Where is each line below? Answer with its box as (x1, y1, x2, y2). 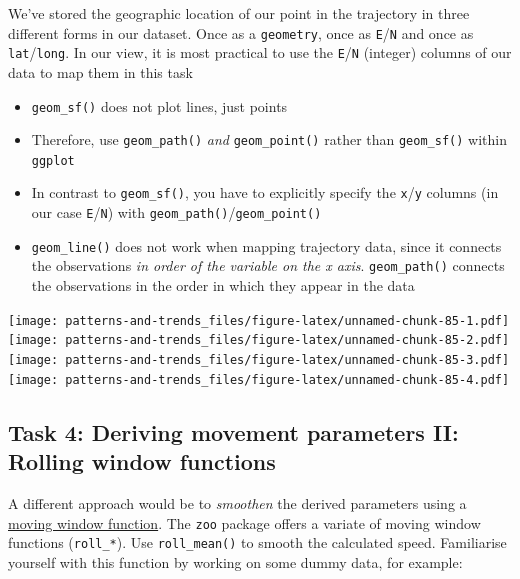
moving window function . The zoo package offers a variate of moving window (8, 512, 481, 533)
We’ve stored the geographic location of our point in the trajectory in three (8, 3, 470, 23)
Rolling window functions (8, 446, 276, 477)
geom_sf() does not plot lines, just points (31, 95, 288, 116)
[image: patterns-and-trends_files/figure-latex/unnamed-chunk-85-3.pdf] (8, 353, 510, 367)
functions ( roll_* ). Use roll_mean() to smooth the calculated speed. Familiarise (8, 532, 507, 553)
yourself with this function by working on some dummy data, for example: (8, 551, 463, 572)
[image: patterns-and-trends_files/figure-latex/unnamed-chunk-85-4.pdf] (8, 372, 510, 387)
